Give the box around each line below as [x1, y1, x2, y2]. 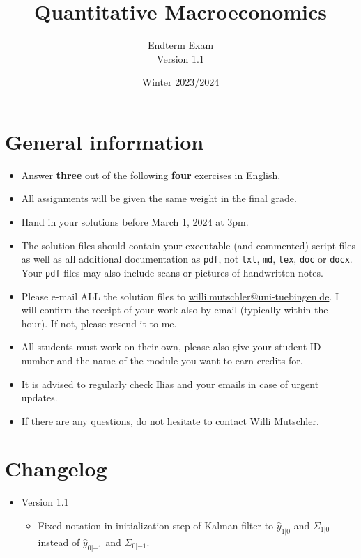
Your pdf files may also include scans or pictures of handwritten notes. [21, 265, 323, 279]
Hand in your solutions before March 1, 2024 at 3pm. [21, 215, 249, 229]
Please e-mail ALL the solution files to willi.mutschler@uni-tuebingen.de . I [21, 288, 339, 303]
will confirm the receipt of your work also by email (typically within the [21, 302, 328, 317]
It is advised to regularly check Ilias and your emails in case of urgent [21, 376, 319, 391]
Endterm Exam [147, 38, 214, 52]
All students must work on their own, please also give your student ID [21, 339, 321, 354]
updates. [21, 390, 58, 405]
